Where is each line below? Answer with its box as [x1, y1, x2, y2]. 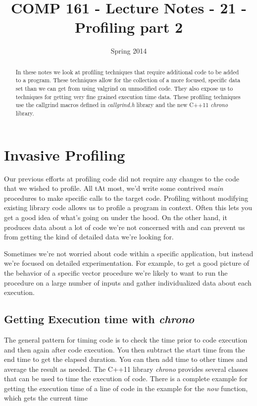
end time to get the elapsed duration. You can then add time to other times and [4, 354, 248, 364]
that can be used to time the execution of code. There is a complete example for [4, 373, 248, 384]
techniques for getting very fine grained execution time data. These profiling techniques [15, 92, 241, 101]
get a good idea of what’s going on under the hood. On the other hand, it [4, 212, 227, 222]
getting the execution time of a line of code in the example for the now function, [4, 383, 248, 393]
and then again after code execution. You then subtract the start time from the [4, 344, 245, 354]
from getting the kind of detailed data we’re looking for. [4, 232, 174, 242]
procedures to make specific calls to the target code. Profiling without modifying [4, 192, 248, 203]
